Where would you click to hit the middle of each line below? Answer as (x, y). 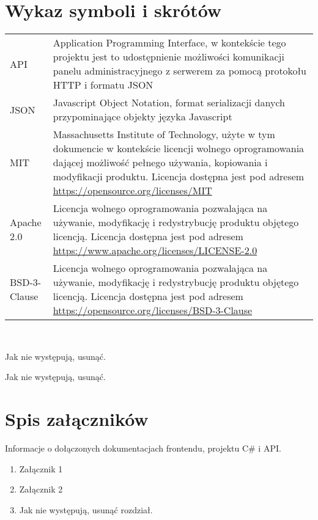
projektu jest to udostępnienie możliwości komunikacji (168, 57)
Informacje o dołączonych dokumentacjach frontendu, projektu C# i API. (143, 448)
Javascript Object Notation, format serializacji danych (169, 103)
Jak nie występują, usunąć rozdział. (86, 509)
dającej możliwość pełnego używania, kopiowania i (160, 163)
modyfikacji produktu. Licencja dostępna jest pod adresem (179, 177)
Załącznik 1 (41, 468)
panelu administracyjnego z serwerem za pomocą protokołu (179, 71)
